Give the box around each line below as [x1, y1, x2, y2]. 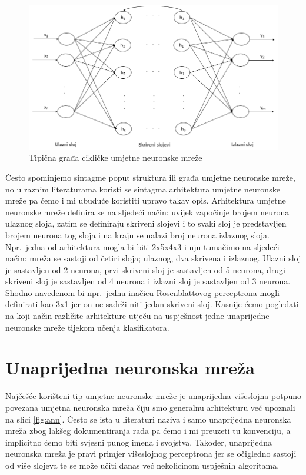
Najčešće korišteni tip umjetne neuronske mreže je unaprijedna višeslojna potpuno [5, 390, 302, 402]
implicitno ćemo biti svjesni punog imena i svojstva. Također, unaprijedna [5, 436, 272, 448]
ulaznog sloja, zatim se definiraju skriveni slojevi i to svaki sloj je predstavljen [5, 217, 287, 230]
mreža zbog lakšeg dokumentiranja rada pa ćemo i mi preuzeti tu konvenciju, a [5, 424, 291, 437]
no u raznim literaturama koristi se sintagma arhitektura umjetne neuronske [5, 182, 280, 195]
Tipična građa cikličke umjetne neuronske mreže [29, 151, 202, 164]
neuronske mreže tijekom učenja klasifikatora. [5, 321, 169, 333]
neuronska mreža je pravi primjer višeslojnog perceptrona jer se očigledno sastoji [5, 447, 297, 460]
